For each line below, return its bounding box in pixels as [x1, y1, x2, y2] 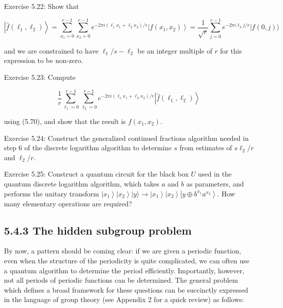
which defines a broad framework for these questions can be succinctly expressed [4, 284, 248, 295]
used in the [198, 169, 232, 179]
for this [220, 45, 242, 56]
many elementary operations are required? [4, 198, 132, 208]
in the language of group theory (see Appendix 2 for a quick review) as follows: [4, 294, 244, 305]
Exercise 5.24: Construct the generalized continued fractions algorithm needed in [4, 132, 249, 143]
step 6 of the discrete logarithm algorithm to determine [4, 142, 172, 153]
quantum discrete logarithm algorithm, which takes [4, 179, 160, 188]
